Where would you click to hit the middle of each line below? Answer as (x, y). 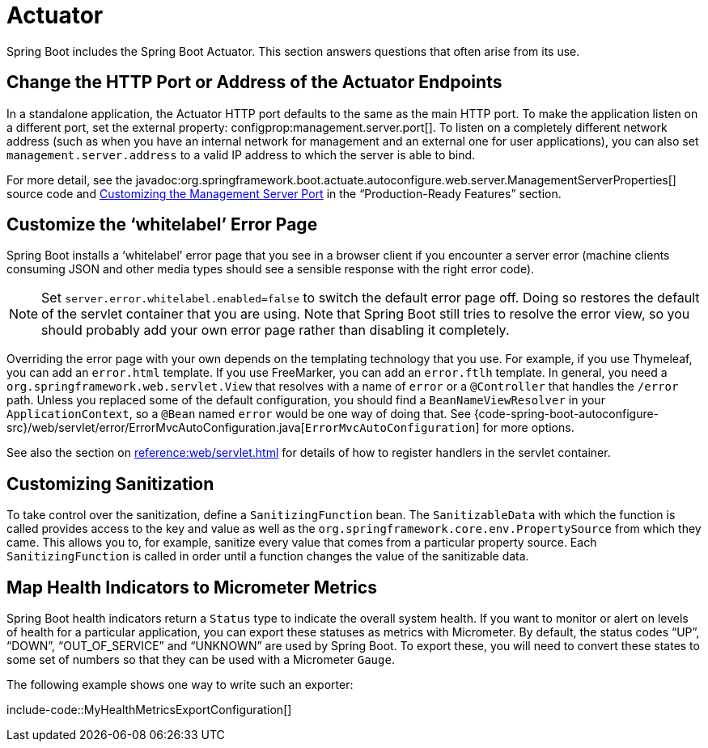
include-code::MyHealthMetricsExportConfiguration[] (149, 710)
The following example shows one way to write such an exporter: (180, 685)
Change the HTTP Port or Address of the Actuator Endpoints (254, 82)
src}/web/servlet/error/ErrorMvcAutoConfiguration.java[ (156, 428)
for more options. (528, 428)
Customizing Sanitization (110, 484)
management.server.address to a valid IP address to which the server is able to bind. (241, 154)
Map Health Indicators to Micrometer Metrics (192, 587)
